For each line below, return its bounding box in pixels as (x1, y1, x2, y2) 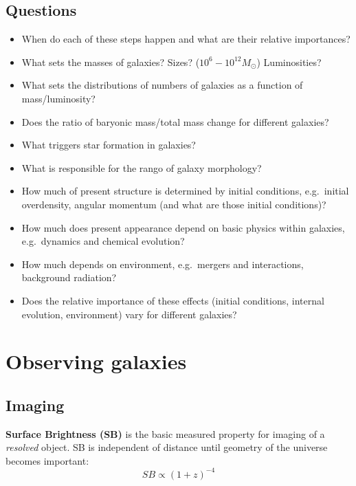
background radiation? (21, 270, 117, 285)
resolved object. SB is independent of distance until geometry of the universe (5, 440, 328, 454)
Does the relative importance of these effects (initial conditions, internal (21, 293, 324, 307)
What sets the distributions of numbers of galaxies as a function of (21, 78, 303, 92)
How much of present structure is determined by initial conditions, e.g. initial (21, 184, 349, 198)
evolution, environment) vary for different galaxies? (21, 307, 237, 321)
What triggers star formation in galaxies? (21, 137, 196, 152)
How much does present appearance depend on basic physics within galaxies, (21, 220, 345, 234)
